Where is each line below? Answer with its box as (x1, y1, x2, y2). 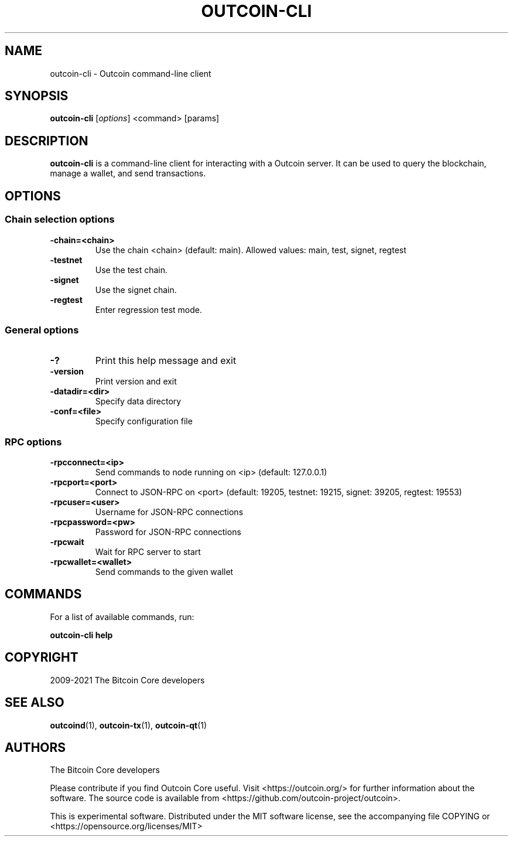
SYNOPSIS (5, 88, 69, 104)
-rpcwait (50, 537, 84, 547)
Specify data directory (95, 396, 182, 407)
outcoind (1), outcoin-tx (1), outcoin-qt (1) (50, 720, 207, 730)
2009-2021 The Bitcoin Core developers (50, 675, 205, 685)
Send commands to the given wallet (95, 567, 234, 577)
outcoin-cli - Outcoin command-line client (50, 68, 211, 79)
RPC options (5, 435, 62, 448)
